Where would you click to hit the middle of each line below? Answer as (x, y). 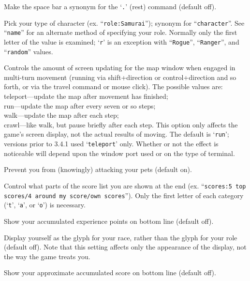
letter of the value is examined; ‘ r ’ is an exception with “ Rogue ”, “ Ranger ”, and (122, 41)
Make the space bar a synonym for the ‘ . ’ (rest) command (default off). (110, 6)
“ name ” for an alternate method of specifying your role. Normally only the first (121, 32)
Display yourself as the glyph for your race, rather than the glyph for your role (121, 237)
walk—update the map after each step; (61, 115)
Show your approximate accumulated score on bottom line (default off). (110, 273)
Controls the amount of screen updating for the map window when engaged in (120, 68)
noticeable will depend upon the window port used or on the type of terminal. (119, 153)
